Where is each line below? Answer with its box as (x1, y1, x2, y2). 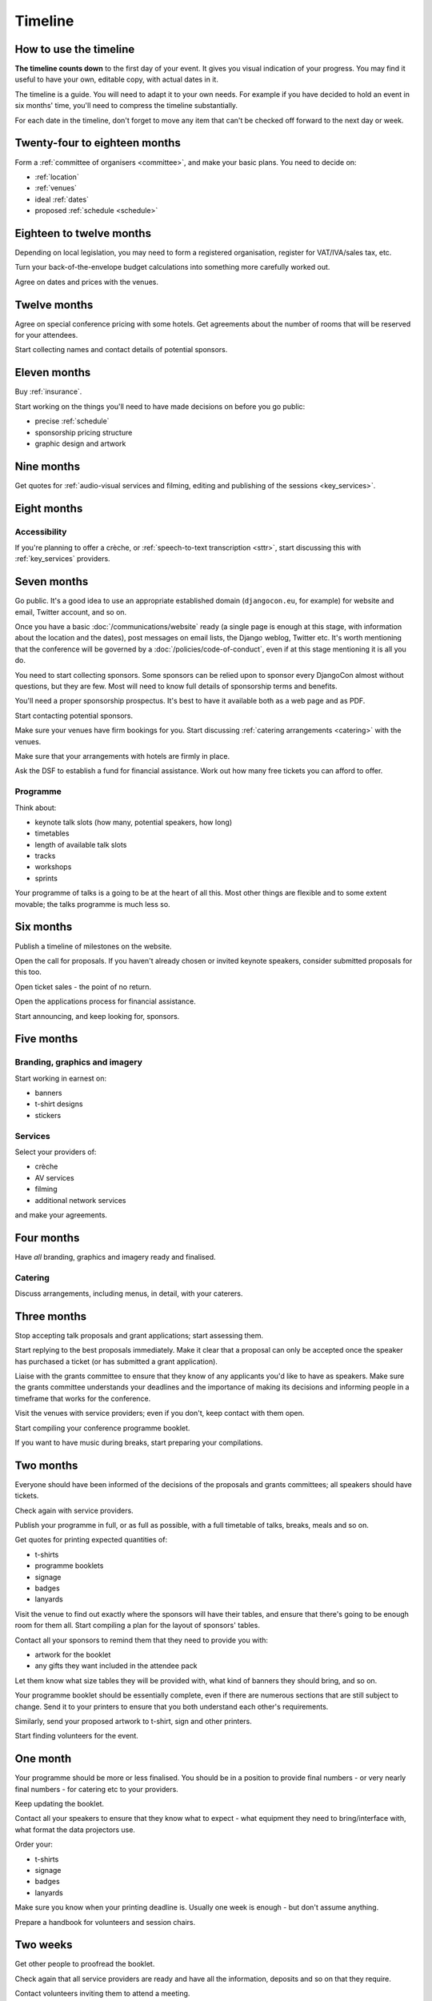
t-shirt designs (34, 1099, 83, 1109)
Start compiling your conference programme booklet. (14, 1423, 190, 1433)
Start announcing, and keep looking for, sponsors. (14, 1011, 180, 1021)
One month (14, 1752, 72, 1766)
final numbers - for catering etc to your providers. (14, 1784, 179, 1794)
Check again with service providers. (14, 1506, 134, 1515)
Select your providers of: (14, 1147, 97, 1157)
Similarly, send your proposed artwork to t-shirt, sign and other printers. (14, 1716, 252, 1726)
